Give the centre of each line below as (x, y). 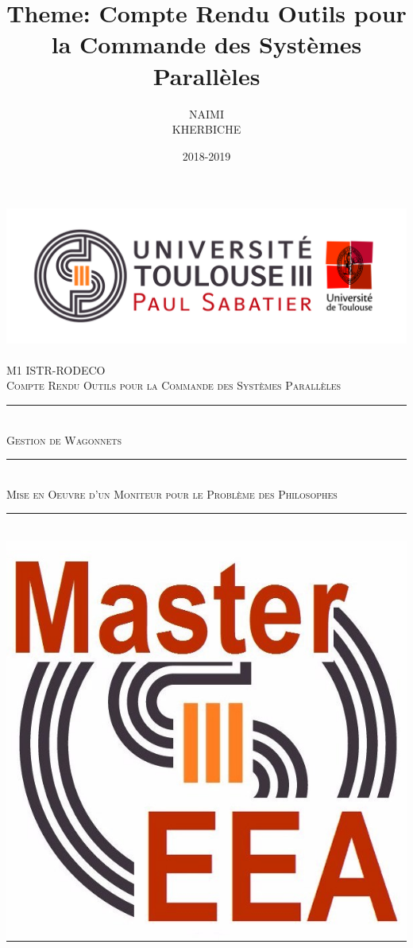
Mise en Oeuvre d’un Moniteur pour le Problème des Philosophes (172, 493)
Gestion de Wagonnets (64, 439)
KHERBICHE (206, 129)
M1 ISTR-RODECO (56, 369)
